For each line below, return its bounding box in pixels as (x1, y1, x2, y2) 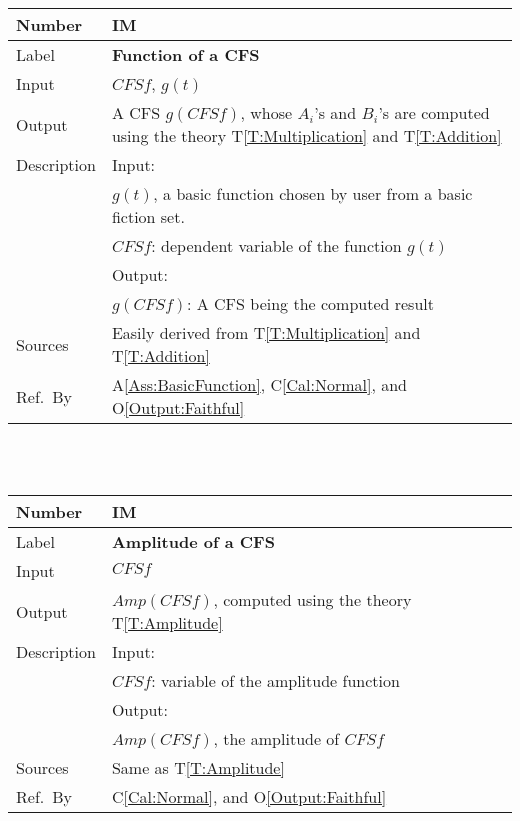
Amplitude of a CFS (111, 530, 275, 554)
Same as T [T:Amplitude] (111, 756, 285, 780)
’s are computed (378, 101, 490, 124)
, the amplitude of (213, 727, 340, 751)
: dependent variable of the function (151, 234, 402, 257)
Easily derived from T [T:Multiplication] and (111, 321, 421, 344)
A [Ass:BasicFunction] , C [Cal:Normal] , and (111, 373, 407, 396)
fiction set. (111, 205, 185, 228)
